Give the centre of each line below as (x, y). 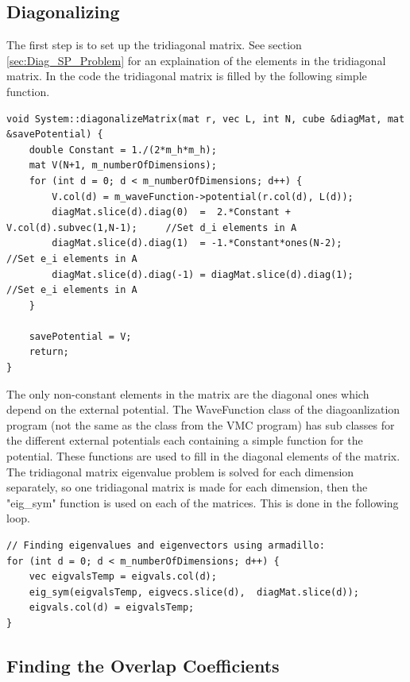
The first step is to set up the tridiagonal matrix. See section (154, 45)
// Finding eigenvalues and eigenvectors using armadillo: (166, 546)
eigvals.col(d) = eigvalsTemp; (112, 608)
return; (49, 352)
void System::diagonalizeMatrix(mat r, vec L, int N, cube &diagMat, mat (206, 119)
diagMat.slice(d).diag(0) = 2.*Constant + (171, 212)
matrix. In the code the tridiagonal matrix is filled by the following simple (187, 76)
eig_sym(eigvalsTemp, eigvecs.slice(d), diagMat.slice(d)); (194, 592)
